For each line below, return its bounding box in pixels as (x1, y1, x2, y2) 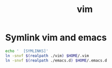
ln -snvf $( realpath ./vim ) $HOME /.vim (5, 53, 89, 58)
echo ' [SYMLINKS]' (5, 48, 49, 53)
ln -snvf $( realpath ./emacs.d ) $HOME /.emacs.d (5, 58, 107, 63)
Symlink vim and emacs (5, 32, 107, 43)
